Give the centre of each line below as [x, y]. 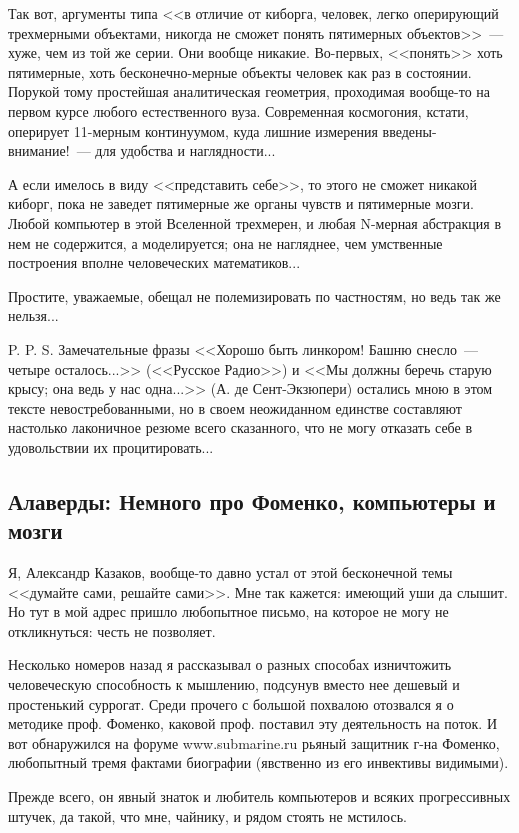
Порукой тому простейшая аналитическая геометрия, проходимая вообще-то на [249, 91]
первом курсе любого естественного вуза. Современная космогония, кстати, [238, 110]
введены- [409, 130]
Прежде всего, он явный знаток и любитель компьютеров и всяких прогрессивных [259, 796]
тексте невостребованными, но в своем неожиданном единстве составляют [235, 407]
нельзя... [33, 315]
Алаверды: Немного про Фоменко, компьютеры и [252, 500]
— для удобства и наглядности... [176, 150]
